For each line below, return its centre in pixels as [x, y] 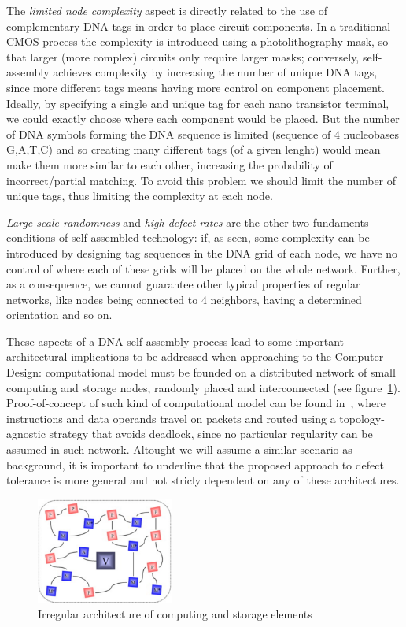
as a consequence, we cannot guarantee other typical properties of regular [183, 284]
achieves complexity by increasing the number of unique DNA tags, [215, 72]
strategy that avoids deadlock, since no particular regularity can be [211, 434]
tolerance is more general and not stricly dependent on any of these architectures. [203, 480]
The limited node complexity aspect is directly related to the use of [167, 10]
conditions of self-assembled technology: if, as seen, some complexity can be [188, 237]
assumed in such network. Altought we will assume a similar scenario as [179, 449]
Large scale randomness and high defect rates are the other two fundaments [188, 222]
